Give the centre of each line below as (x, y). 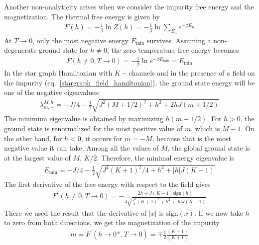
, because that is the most (192, 138)
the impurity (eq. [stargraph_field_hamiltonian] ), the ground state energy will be (129, 82)
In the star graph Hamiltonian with (58, 73)
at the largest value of (37, 157)
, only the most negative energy (81, 40)
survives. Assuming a (179, 40)
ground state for (64, 50)
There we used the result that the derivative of (75, 212)
